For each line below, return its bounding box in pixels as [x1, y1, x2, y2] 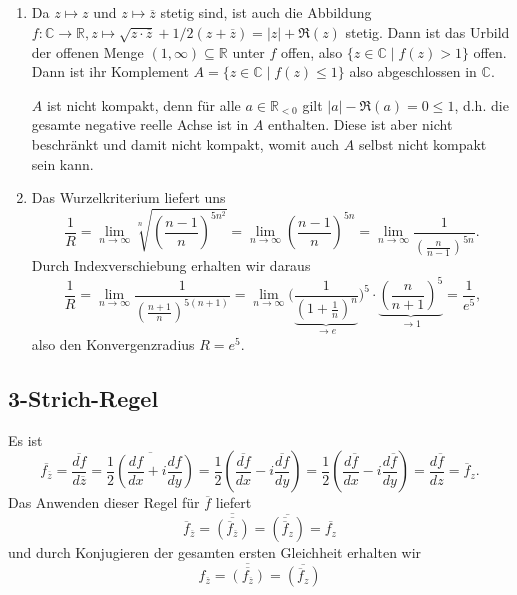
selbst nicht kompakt [358, 133, 487, 154]
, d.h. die [454, 94, 509, 115]
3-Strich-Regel [8, 382, 159, 413]
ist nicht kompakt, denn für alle [46, 94, 241, 115]
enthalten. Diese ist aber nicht [268, 114, 453, 135]
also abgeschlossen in [349, 61, 477, 82]
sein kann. [31, 153, 94, 174]
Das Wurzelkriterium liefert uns [31, 187, 226, 208]
